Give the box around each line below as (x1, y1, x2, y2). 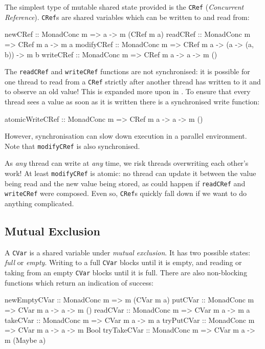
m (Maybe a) (5, 334, 46, 345)
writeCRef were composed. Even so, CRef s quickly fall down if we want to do (5, 188, 247, 199)
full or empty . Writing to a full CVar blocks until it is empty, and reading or (5, 257, 242, 268)
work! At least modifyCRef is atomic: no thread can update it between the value (5, 168, 256, 179)
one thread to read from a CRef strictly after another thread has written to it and (5, 76, 261, 86)
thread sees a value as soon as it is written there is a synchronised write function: (5, 96, 260, 106)
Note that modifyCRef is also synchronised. (5, 140, 140, 151)
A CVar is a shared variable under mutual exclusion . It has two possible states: (5, 247, 251, 257)
